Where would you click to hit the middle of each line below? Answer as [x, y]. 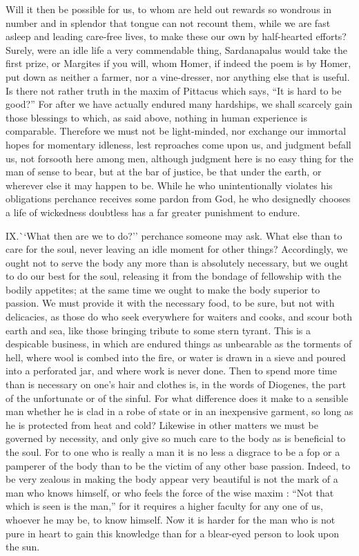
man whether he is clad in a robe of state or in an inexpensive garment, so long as [179, 411]
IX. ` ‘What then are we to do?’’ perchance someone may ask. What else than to [174, 235]
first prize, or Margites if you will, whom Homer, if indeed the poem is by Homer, [178, 63]
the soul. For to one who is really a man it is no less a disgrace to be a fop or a [173, 452]
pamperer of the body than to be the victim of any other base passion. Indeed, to [178, 465]
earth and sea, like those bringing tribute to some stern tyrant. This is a [158, 330]
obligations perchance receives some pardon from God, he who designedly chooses [178, 199]
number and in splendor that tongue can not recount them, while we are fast [168, 22]
